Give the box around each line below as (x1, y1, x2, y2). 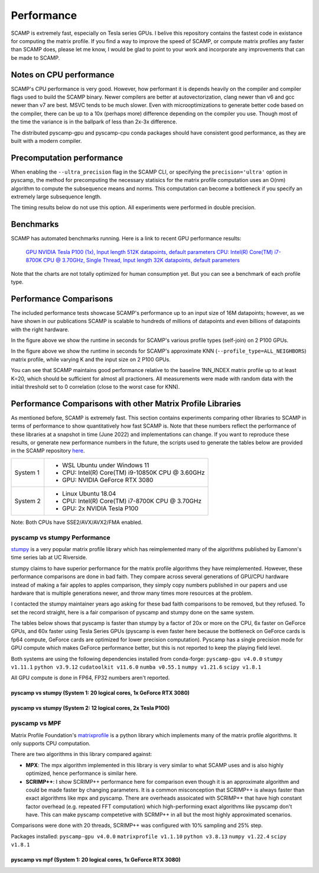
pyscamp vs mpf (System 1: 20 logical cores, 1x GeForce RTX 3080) (11, 856, 181, 864)
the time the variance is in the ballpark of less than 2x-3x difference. (11, 118, 177, 125)
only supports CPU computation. (11, 740, 91, 747)
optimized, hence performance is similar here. (25, 770, 138, 777)
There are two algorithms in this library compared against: (11, 751, 152, 758)
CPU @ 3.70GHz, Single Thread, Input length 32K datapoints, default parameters (43, 257, 240, 264)
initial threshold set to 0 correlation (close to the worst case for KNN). (11, 383, 180, 390)
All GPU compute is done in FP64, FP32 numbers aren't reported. (11, 674, 170, 682)
